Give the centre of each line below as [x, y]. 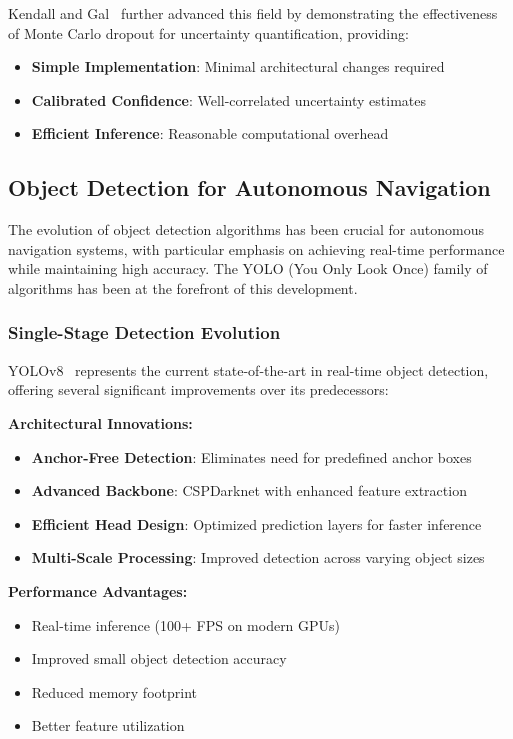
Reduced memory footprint [114, 691]
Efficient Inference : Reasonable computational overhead [210, 133]
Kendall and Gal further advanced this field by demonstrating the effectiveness [253, 13]
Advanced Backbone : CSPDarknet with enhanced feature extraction [249, 490]
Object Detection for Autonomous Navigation [249, 187]
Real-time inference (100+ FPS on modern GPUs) [186, 624]
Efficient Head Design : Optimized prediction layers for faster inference [256, 523]
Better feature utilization [108, 725]
